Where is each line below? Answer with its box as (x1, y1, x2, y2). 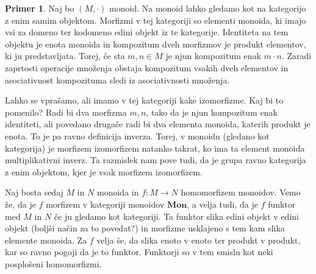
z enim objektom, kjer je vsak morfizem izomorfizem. (5, 165, 203, 178)
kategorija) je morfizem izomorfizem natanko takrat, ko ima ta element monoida (5, 141, 305, 154)
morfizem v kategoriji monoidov (46, 197, 165, 210)
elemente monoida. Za (5, 233, 87, 246)
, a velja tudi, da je (187, 197, 258, 210)
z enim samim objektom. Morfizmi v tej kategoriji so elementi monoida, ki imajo (5, 13, 306, 26)
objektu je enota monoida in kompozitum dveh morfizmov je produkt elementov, (5, 37, 306, 50)
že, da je (5, 197, 36, 210)
